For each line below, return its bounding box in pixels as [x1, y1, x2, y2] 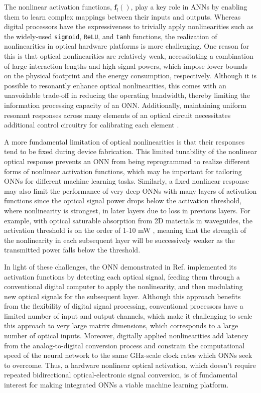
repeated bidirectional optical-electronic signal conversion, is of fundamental [4, 369, 238, 380]
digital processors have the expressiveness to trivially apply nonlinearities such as [4, 21, 253, 32]
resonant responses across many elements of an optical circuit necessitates [4, 109, 231, 120]
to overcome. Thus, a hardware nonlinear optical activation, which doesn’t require [4, 359, 256, 370]
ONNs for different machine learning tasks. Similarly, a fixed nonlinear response [4, 176, 249, 186]
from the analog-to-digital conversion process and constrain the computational [4, 340, 245, 350]
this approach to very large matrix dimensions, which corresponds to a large [4, 320, 238, 331]
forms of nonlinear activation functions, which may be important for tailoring [4, 166, 242, 176]
